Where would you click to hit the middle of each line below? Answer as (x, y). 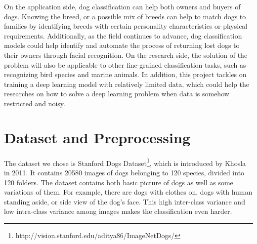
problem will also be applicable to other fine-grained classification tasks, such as (125, 64)
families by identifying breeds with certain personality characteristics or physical (126, 26)
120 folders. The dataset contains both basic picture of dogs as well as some (119, 182)
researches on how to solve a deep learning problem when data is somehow (117, 94)
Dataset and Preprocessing (97, 137)
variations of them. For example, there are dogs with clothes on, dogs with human (128, 192)
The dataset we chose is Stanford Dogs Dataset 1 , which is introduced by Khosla (125, 162)
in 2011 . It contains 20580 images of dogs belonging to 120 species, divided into (124, 172)
